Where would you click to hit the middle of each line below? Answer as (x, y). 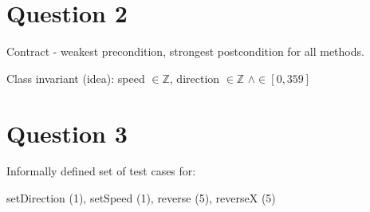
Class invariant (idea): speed (76, 78)
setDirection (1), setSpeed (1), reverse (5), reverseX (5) (141, 198)
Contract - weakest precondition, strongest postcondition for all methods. (185, 51)
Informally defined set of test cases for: (101, 171)
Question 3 (67, 133)
